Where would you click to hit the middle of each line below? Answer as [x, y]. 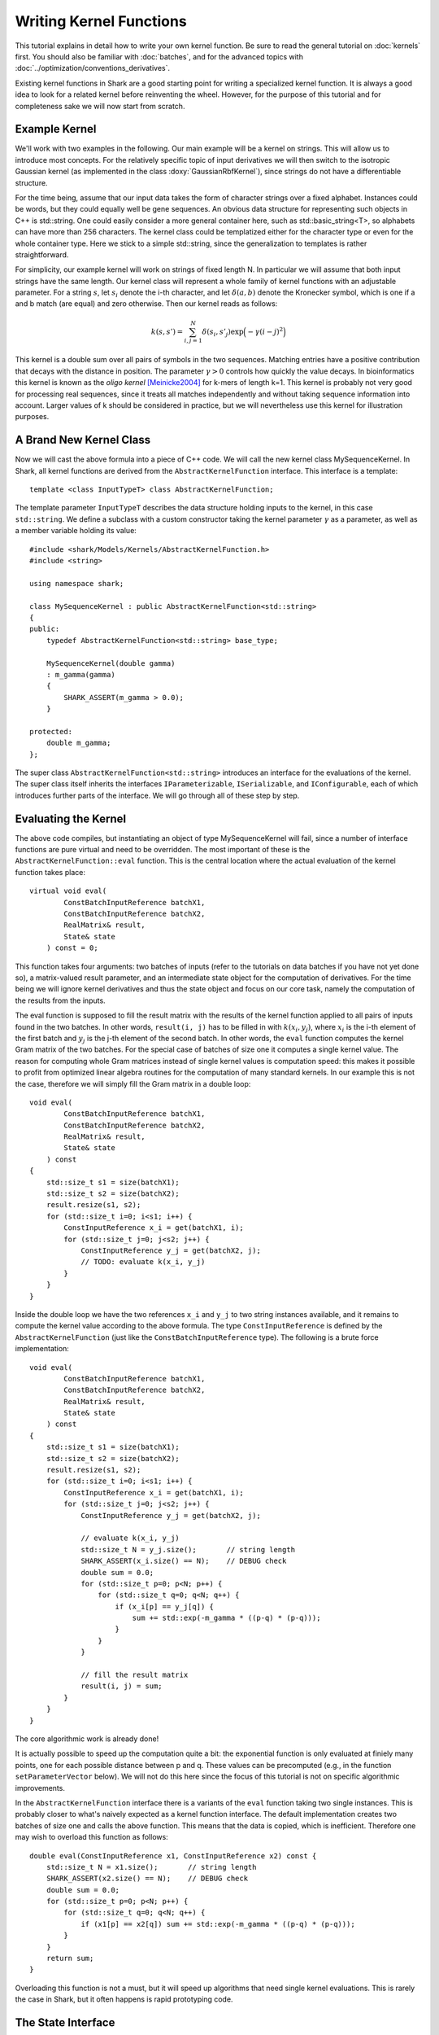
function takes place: [50, 872]
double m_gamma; [78, 743]
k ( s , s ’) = [167, 331]
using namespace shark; [77, 583]
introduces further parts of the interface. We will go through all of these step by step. [157, 795]
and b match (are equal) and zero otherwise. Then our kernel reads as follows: [146, 304]
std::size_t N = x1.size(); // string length [151, 1867]
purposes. [32, 417]
